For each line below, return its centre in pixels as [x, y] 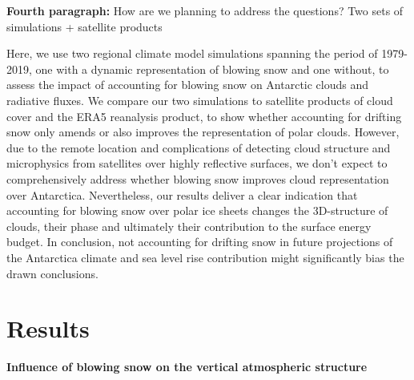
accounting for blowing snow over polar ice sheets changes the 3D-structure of [197, 210]
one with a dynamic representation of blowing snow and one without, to [212, 69]
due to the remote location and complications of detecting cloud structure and [199, 147]
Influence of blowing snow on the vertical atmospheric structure [187, 367]
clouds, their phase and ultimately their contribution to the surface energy [189, 226]
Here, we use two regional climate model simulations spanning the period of [192, 53]
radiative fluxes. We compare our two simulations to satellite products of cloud [200, 100]
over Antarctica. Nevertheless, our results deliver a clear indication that [182, 194]
